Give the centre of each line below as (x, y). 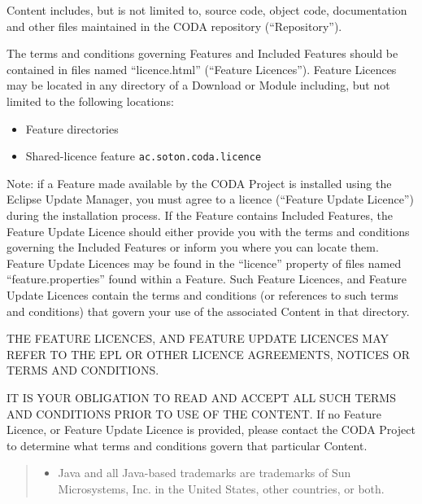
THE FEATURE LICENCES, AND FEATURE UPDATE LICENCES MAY (198, 338)
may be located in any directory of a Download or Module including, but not (198, 85)
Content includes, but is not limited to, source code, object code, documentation (207, 10)
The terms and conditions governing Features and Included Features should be (202, 53)
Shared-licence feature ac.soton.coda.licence (144, 156)
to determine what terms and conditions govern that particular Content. (187, 445)
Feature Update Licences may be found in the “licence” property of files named (204, 263)
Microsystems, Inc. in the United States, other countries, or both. (221, 488)
